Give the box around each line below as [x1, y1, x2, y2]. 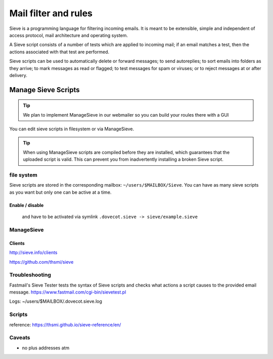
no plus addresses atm [22, 345, 70, 351]
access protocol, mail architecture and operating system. [9, 32, 128, 38]
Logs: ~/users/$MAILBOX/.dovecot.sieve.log [9, 298, 102, 304]
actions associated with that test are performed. [9, 49, 110, 55]
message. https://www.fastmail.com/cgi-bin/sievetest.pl [9, 289, 126, 295]
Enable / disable [9, 202, 44, 208]
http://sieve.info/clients [9, 249, 58, 256]
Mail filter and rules [9, 8, 93, 19]
